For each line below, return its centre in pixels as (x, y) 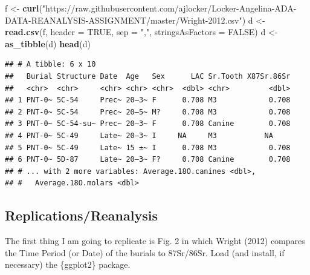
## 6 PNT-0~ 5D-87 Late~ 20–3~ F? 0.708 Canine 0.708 (148, 160)
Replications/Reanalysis (81, 215)
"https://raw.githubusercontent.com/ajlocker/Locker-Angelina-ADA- (169, 8)
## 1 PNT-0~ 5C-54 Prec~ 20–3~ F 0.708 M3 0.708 (148, 100)
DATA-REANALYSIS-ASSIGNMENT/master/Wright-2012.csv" (124, 20)
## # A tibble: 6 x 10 (50, 65)
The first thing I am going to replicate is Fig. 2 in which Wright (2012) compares (155, 241)
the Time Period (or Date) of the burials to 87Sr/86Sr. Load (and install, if (145, 252)
